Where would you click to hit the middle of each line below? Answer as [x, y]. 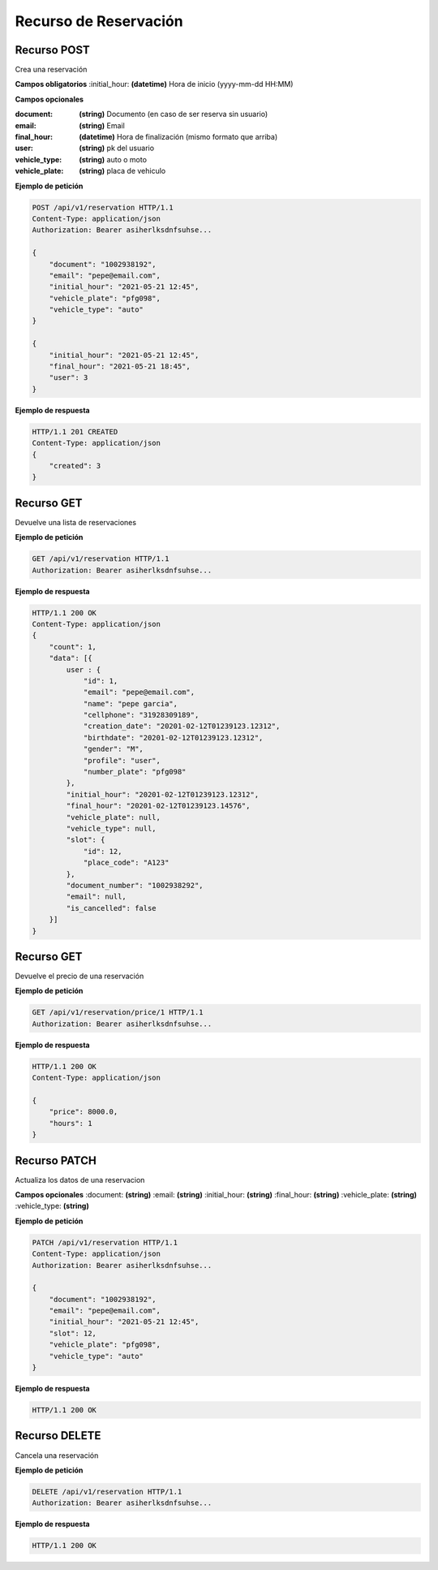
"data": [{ [71, 658]
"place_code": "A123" [126, 863]
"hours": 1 [71, 1123]
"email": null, [97, 897]
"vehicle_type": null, [112, 828]
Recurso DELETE [58, 1436]
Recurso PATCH [56, 1160]
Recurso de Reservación [99, 21]
